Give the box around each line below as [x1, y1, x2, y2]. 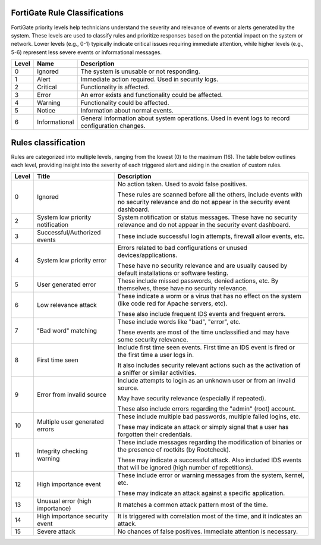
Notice [36, 107, 56, 115]
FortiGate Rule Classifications [11, 8, 124, 18]
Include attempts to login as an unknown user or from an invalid [117, 377, 295, 385]
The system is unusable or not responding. [80, 67, 200, 76]
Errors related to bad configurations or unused [117, 244, 248, 252]
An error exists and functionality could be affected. [80, 91, 223, 99]
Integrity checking [36, 447, 88, 455]
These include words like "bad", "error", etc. [117, 318, 241, 326]
